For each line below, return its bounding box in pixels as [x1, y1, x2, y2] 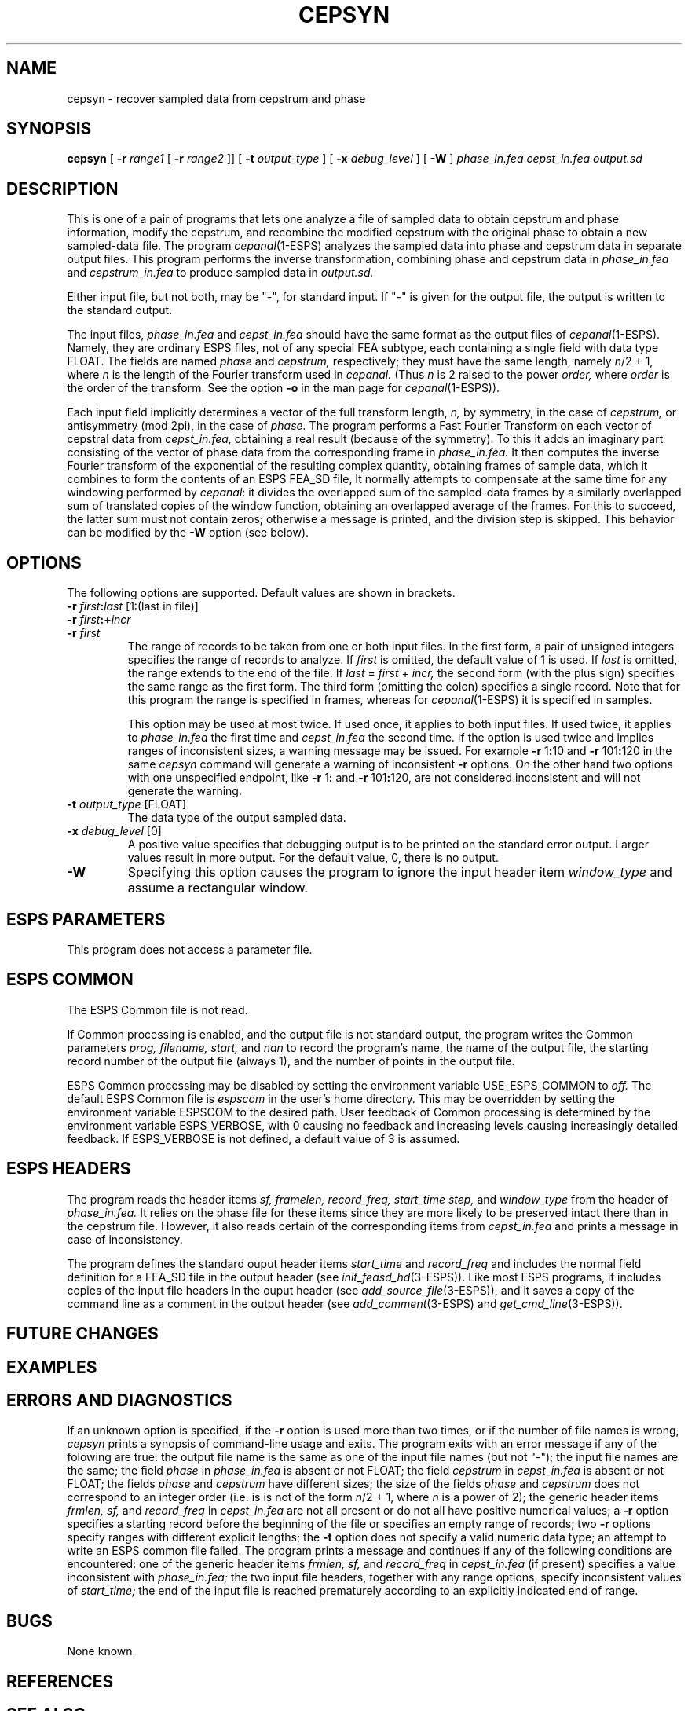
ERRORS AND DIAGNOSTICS [6, 1390, 232, 1410]
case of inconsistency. [67, 1232, 183, 1246]
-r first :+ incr [67, 613, 131, 627]
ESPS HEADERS [6, 1159, 131, 1179]
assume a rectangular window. [127, 880, 309, 896]
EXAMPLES [6, 1357, 97, 1377]
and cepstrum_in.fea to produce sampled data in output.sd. [67, 266, 374, 280]
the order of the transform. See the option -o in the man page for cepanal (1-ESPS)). [67, 381, 500, 395]
